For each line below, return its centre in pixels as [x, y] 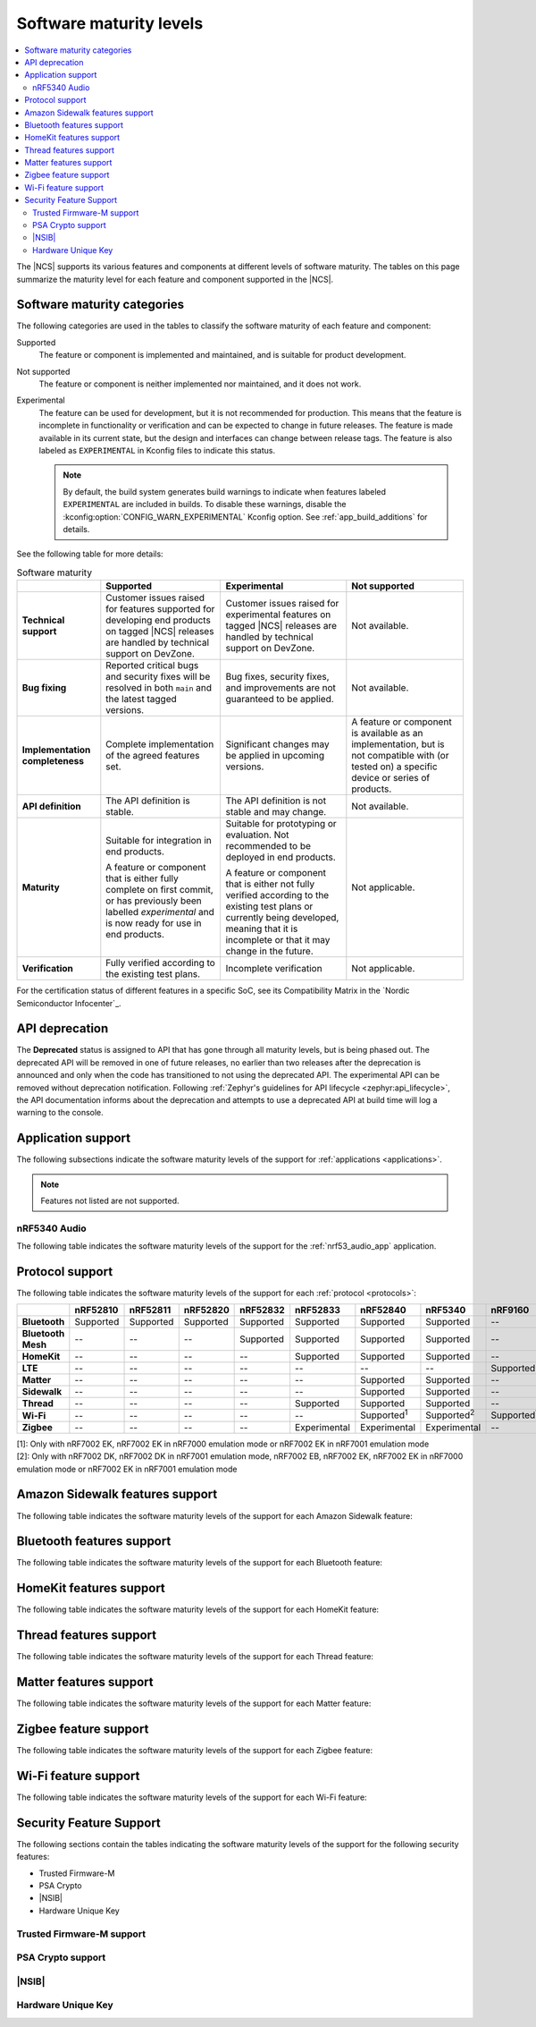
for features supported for [160, 609]
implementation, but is [398, 744]
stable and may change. [276, 812]
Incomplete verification [274, 969]
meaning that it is [262, 929]
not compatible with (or [400, 756]
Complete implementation [160, 744]
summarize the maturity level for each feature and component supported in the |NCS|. [175, 279]
